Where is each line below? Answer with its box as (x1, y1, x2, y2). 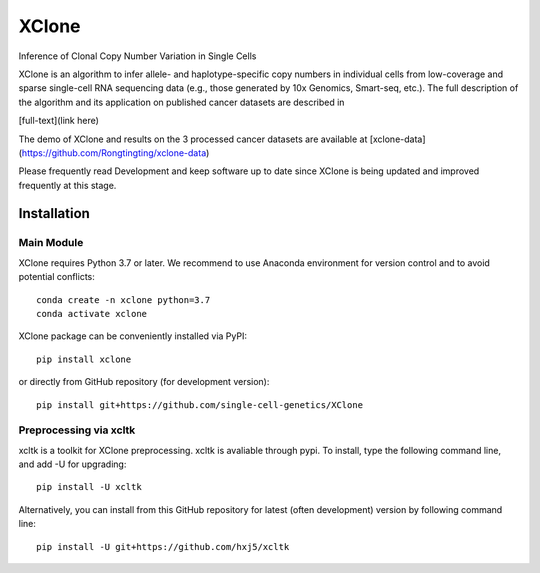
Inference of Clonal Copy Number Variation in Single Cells (18, 50, 257, 62)
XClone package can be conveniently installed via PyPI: (18, 330, 247, 342)
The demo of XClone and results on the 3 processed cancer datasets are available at (18, 133, 368, 145)
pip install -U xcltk (36, 481, 142, 493)
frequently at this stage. (18, 179, 117, 191)
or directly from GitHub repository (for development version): (18, 376, 270, 388)
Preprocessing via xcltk (18, 423, 136, 437)
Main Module (18, 236, 84, 250)
